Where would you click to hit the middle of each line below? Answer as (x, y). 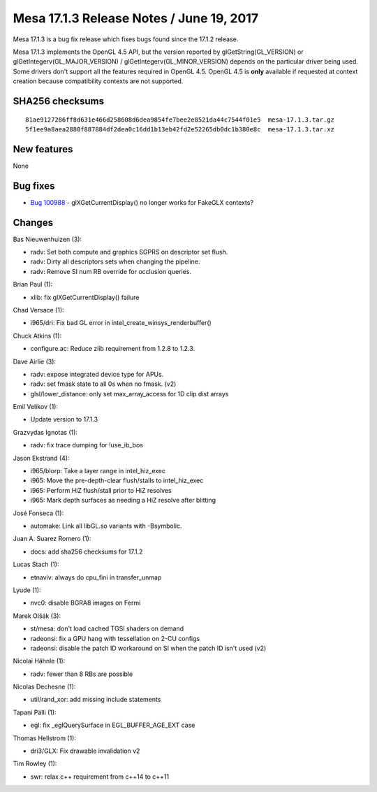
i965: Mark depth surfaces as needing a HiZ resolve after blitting (123, 501)
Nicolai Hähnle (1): (39, 661)
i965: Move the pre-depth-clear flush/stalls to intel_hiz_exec (117, 481)
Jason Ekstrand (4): (41, 458)
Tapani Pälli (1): (35, 712)
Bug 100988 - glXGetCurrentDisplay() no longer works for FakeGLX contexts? (142, 202)
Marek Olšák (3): (37, 616)
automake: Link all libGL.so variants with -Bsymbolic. (106, 526)
